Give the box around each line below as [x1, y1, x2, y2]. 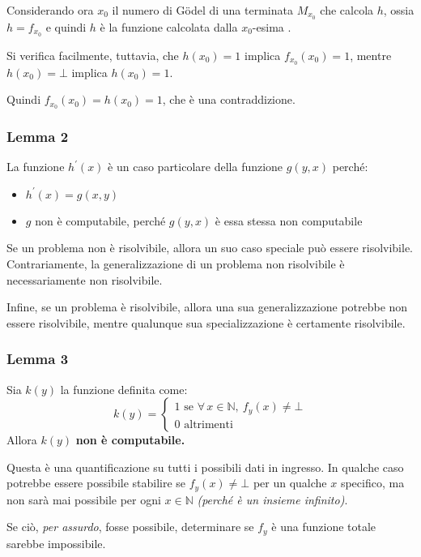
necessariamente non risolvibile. [6, 271, 163, 288]
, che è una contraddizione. [162, 91, 296, 108]
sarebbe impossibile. [6, 534, 106, 551]
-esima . [252, 18, 291, 35]
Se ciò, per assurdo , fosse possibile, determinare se [6, 518, 254, 535]
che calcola [320, 2, 374, 18]
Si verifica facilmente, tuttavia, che [6, 46, 179, 63]
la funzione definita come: [60, 380, 188, 397]
